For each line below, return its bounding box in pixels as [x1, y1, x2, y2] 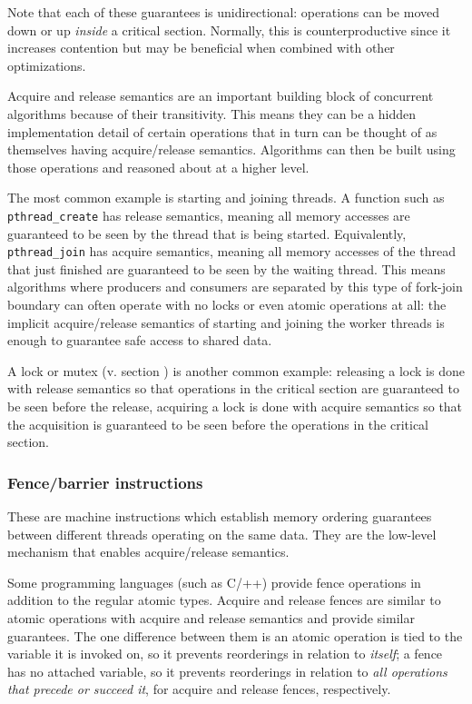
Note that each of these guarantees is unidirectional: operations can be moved [7, 3, 440, 21]
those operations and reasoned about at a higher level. [7, 157, 310, 176]
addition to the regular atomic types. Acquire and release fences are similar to [7, 590, 441, 610]
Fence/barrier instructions [7, 471, 203, 493]
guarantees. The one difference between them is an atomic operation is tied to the [7, 626, 463, 645]
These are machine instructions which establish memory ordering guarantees [7, 507, 432, 525]
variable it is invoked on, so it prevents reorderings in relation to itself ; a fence [7, 644, 443, 663]
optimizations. [7, 55, 86, 74]
